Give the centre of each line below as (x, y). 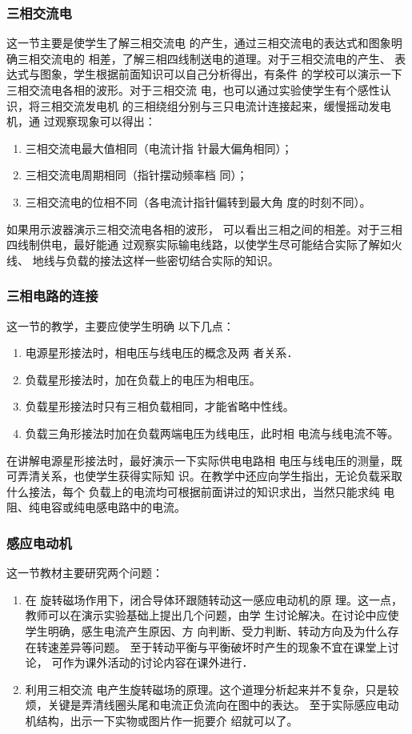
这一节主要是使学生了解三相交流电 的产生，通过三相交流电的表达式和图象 (199, 43)
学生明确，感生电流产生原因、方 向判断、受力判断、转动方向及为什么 (206, 630)
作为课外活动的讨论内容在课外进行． (158, 662)
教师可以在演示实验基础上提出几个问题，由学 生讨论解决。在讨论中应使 (212, 615)
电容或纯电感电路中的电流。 (112, 507)
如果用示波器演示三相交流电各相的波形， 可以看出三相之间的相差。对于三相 (204, 229)
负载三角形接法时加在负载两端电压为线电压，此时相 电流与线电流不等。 (212, 433)
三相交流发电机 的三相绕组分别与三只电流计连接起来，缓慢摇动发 (210, 105)
